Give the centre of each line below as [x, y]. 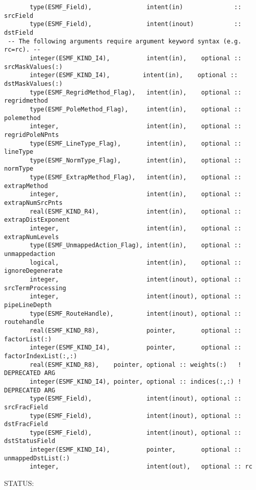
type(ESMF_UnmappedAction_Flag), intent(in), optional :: [136, 246]
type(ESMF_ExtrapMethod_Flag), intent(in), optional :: [136, 178]
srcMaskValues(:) [33, 67]
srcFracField [26, 407]
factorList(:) [28, 339]
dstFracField [26, 424]
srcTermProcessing [35, 288]
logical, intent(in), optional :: [136, 262]
